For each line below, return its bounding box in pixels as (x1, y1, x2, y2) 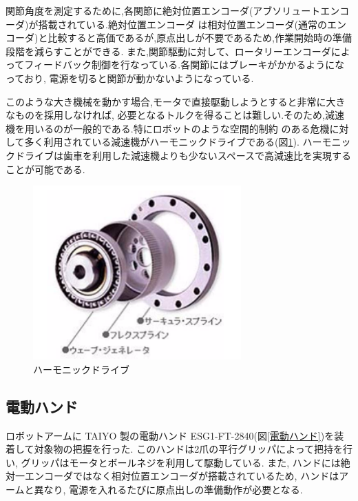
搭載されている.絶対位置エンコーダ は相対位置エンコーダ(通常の (38, 17, 328, 31)
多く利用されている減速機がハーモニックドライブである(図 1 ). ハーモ (24, 135, 332, 149)
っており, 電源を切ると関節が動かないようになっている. (6, 70, 254, 85)
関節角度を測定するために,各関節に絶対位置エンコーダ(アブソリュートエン (6, 3, 340, 17)
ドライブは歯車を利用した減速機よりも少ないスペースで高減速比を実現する (14, 148, 352, 162)
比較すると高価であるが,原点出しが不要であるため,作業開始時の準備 (48, 30, 352, 45)
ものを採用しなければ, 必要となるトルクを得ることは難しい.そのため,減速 (14, 108, 344, 122)
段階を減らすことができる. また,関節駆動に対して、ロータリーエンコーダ (6, 43, 331, 58)
